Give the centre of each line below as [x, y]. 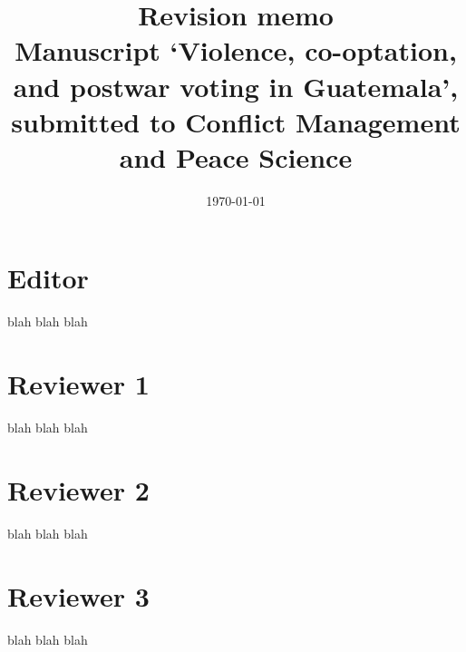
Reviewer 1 [78, 384]
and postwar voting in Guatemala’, [236, 86]
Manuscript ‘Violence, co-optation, [236, 50]
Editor [48, 278]
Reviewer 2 [78, 489]
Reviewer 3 [78, 595]
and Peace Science [236, 156]
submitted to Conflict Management [236, 121]
